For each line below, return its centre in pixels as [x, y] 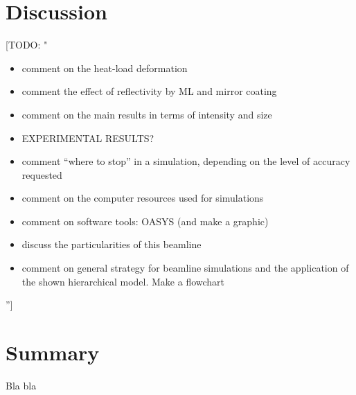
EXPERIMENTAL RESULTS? [88, 138]
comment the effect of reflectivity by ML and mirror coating [149, 91]
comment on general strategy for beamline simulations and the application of [185, 268]
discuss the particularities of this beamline [112, 244]
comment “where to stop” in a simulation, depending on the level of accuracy [186, 161]
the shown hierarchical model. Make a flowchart [123, 281]
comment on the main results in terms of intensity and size [147, 114]
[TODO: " [27, 45]
